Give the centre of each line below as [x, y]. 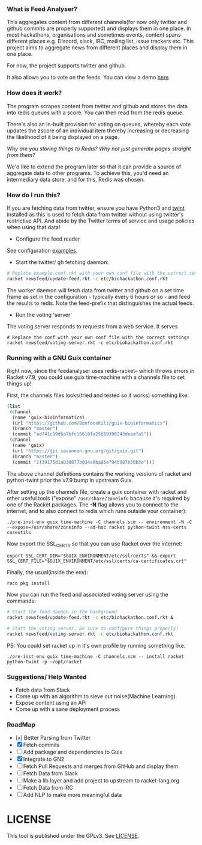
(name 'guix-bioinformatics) [49, 417]
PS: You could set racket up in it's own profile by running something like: [96, 645]
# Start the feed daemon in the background [62, 612]
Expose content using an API [51, 703]
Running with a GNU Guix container [59, 358]
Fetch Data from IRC [48, 788]
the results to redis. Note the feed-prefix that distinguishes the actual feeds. [100, 303]
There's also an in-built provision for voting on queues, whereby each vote [99, 124]
